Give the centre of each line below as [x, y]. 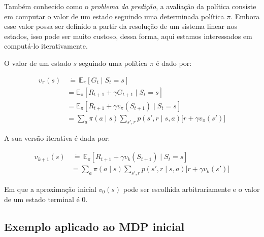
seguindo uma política [113, 63]
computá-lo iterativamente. [46, 46]
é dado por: [174, 63]
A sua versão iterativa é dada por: [57, 138]
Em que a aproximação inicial [50, 189]
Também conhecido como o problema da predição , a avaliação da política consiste [130, 6]
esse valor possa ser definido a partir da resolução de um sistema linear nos [121, 26]
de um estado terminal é [42, 199]
